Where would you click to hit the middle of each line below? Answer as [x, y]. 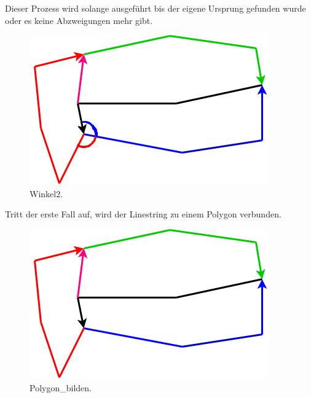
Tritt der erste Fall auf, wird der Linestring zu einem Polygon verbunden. [143, 214]
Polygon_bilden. [61, 387]
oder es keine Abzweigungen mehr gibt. [79, 20]
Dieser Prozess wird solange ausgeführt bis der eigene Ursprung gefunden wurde [155, 8]
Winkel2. [46, 193]
